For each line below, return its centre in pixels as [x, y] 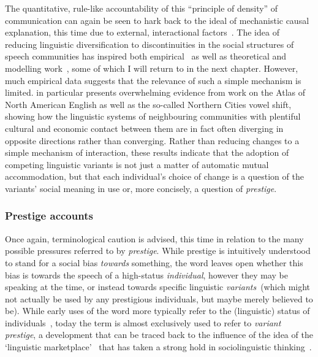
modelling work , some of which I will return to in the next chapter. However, [152, 68]
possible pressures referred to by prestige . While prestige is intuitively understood [158, 251]
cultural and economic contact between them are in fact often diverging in [144, 128]
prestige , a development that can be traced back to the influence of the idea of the [159, 335]
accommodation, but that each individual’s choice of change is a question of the [154, 176]
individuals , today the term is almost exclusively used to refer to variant [143, 322]
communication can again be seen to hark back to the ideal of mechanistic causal [157, 20]
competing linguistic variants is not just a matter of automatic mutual [137, 164]
